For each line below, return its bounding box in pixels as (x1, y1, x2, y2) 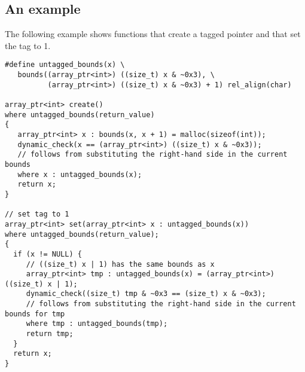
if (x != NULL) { (13, 249, 82, 258)
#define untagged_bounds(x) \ (5, 60, 125, 69)
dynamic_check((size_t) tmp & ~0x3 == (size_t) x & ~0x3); (26, 289, 266, 298)
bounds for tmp (5, 309, 65, 318)
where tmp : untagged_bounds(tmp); (26, 319, 168, 328)
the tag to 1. (5, 39, 51, 51)
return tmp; (26, 330, 74, 339)
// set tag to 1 (5, 210, 69, 219)
